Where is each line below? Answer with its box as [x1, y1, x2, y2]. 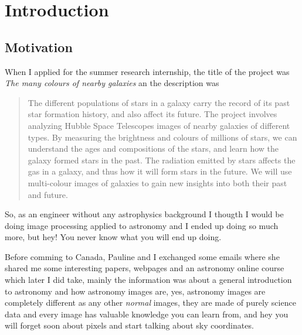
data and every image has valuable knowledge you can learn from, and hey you [5, 307, 289, 320]
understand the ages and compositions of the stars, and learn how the [28, 142, 279, 155]
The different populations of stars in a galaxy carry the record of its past [28, 96, 290, 108]
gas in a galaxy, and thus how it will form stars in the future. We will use [28, 165, 292, 177]
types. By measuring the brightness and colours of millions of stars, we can [28, 131, 297, 143]
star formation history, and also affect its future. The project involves [28, 108, 277, 120]
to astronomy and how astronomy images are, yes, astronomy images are [5, 285, 266, 297]
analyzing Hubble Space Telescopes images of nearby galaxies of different [28, 119, 290, 131]
